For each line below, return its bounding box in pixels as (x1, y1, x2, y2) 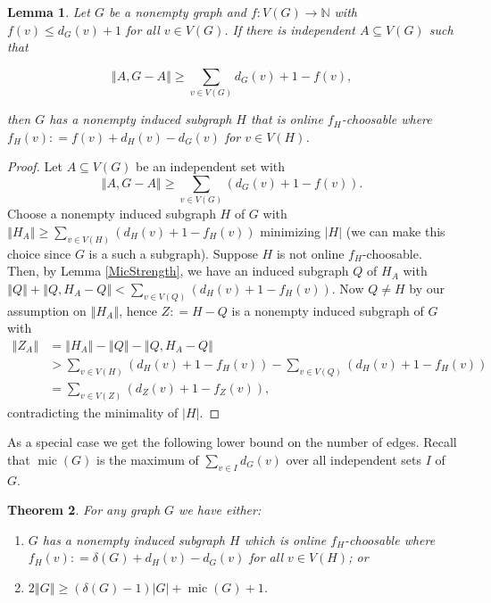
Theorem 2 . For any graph (7, 500, 161, 519)
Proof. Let (7, 157, 62, 176)
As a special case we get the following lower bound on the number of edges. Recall (7, 433, 457, 451)
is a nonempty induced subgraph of (231, 301, 424, 319)
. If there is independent (224, 20, 355, 38)
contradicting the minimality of (7, 402, 179, 421)
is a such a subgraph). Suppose (88, 244, 258, 262)
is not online (276, 244, 345, 262)
